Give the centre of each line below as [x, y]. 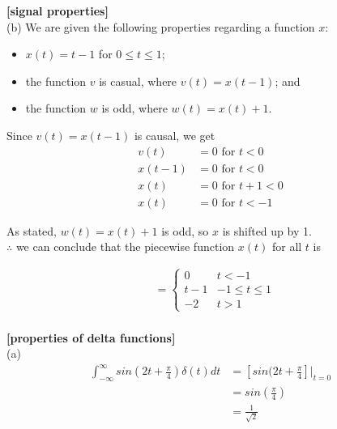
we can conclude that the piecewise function [125, 246]
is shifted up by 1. [267, 230]
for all [287, 246]
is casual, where [138, 81]
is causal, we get [175, 135]
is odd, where [134, 108]
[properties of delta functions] [91, 337]
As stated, [32, 230]
